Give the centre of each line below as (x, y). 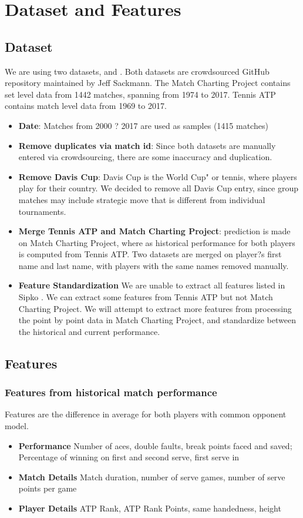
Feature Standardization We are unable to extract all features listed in (152, 285)
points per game (48, 488)
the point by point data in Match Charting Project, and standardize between (157, 320)
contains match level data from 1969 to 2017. (86, 106)
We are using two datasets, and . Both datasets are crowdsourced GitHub (137, 71)
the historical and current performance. (89, 331)
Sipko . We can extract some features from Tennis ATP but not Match (146, 297)
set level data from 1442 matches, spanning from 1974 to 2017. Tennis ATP (140, 94)
